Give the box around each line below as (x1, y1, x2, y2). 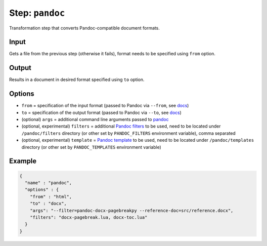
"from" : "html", (30, 194, 72, 200)
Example (9, 157, 37, 165)
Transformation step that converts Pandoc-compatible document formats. (9, 25, 160, 31)
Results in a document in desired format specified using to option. (9, 77, 145, 82)
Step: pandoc (9, 7, 65, 18)
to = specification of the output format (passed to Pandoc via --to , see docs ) (21, 109, 181, 116)
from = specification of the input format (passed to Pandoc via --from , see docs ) (21, 103, 189, 109)
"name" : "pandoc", (25, 180, 72, 185)
